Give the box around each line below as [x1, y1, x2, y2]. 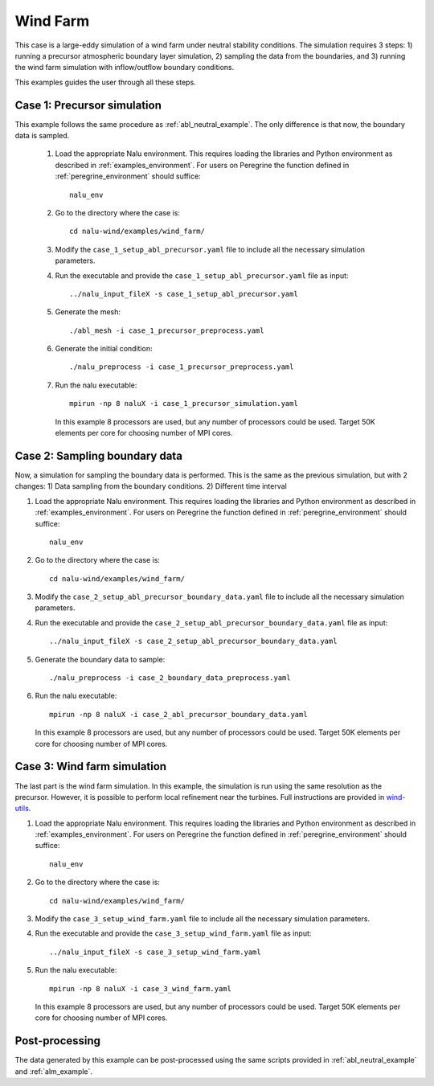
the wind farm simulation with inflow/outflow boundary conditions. [14, 63, 235, 72]
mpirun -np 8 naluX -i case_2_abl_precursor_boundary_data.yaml [49, 710, 309, 719]
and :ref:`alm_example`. [14, 1066, 92, 1076]
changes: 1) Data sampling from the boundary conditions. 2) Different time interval [14, 482, 287, 491]
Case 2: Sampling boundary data [14, 449, 182, 462]
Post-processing [14, 1034, 100, 1048]
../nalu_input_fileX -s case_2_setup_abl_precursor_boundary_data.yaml [49, 637, 338, 646]
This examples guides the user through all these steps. [14, 77, 196, 87]
